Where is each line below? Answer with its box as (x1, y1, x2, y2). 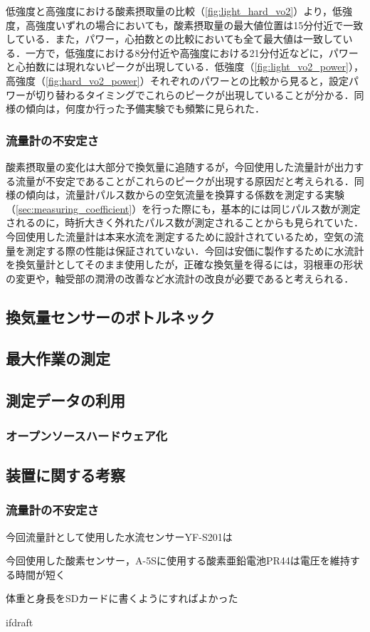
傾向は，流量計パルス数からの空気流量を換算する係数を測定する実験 (25, 187, 344, 202)
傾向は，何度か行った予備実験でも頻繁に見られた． (25, 101, 265, 116)
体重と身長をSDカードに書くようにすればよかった (6, 591, 238, 606)
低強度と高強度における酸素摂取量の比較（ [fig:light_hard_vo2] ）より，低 (6, 4, 342, 18)
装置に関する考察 (6, 463, 125, 485)
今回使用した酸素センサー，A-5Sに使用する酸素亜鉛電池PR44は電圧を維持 (6, 553, 350, 568)
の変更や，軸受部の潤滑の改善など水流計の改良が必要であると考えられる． (6, 270, 354, 285)
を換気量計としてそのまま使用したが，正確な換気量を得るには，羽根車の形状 (6, 257, 364, 272)
